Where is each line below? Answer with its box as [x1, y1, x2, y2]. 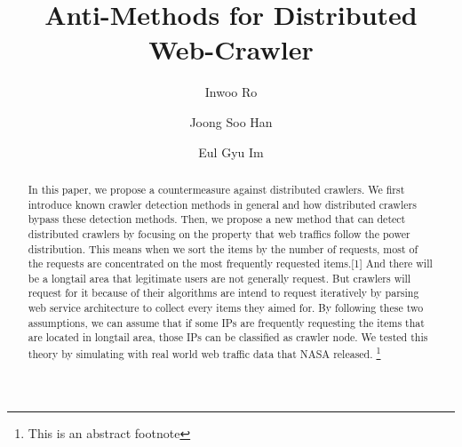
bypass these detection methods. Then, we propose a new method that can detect [28, 212, 406, 227]
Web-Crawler [148, 31, 314, 68]
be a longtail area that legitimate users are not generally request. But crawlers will [28, 270, 411, 285]
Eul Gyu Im [198, 142, 264, 161]
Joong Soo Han [189, 112, 273, 131]
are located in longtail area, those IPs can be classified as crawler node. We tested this [28, 330, 428, 345]
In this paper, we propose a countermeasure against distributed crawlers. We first [28, 181, 405, 196]
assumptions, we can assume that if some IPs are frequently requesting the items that [28, 315, 425, 330]
